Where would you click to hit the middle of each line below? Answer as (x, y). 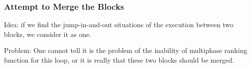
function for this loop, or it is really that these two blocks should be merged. (119, 60)
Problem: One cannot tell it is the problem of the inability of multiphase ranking (126, 50)
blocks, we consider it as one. (48, 34)
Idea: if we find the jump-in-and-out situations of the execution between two (119, 25)
